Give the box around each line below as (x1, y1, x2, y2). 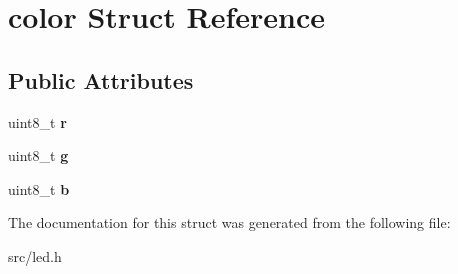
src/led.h (8, 245, 62, 266)
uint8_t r (8, 111, 67, 132)
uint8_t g (8, 145, 69, 166)
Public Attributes (8, 64, 194, 95)
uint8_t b (8, 178, 70, 199)
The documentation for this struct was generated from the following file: (8, 212, 451, 233)
